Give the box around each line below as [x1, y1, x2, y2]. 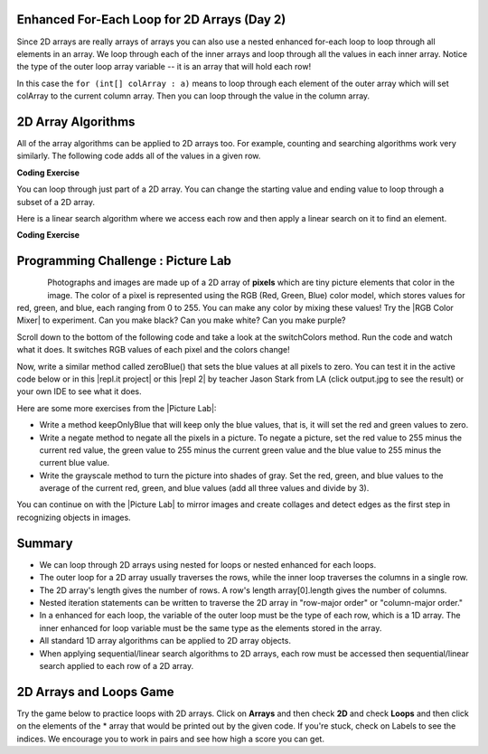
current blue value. [39, 457, 110, 468]
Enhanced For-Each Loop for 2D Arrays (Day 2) [16, 12, 286, 27]
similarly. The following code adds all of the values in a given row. [16, 150, 261, 162]
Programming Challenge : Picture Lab [16, 253, 232, 269]
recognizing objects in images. [16, 512, 131, 523]
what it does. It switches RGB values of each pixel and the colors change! [16, 344, 291, 355]
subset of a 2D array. [16, 196, 95, 207]
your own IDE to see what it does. [16, 386, 142, 397]
